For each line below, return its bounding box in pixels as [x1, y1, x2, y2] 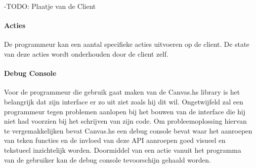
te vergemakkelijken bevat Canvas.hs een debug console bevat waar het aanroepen [4, 125, 253, 135]
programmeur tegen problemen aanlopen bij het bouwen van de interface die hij [4, 106, 246, 116]
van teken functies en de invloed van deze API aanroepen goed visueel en [4, 135, 226, 145]
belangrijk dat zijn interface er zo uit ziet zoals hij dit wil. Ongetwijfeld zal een [4, 96, 243, 106]
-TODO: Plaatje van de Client [4, 1, 96, 11]
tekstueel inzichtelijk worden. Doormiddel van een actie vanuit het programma [4, 144, 241, 155]
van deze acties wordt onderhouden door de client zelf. [4, 48, 169, 59]
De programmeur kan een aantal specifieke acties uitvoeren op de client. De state [4, 39, 250, 49]
